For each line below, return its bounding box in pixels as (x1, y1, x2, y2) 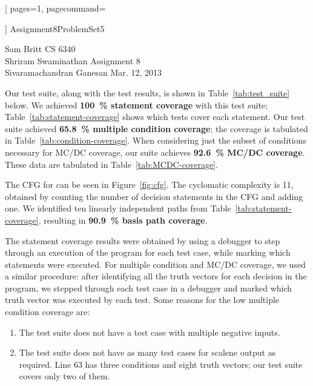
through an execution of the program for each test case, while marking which (5, 246, 291, 259)
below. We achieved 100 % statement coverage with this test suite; (5, 98, 268, 111)
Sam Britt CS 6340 (5, 42, 76, 55)
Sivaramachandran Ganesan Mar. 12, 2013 (5, 66, 162, 79)
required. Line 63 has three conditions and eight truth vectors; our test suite (19, 358, 303, 370)
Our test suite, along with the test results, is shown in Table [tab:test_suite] (5, 86, 290, 99)
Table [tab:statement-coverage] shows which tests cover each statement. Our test (5, 110, 305, 123)
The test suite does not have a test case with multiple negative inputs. (19, 325, 280, 338)
